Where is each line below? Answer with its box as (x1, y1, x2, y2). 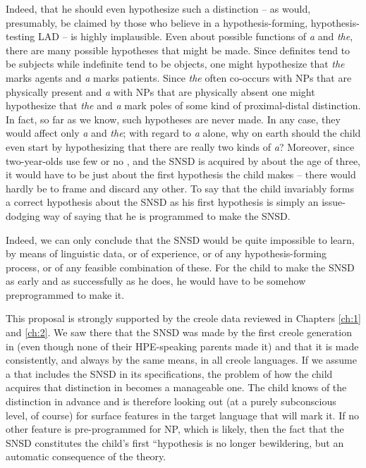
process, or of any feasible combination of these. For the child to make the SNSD (6, 259, 355, 274)
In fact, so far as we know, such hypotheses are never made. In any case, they (6, 111, 341, 126)
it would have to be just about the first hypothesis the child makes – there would (6, 167, 356, 182)
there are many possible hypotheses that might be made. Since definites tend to (6, 42, 350, 57)
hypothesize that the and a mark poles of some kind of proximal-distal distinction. (6, 98, 361, 113)
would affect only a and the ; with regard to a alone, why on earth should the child (6, 125, 361, 140)
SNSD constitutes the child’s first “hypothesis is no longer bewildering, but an (6, 435, 344, 450)
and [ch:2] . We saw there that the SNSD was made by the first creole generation (6, 325, 352, 340)
